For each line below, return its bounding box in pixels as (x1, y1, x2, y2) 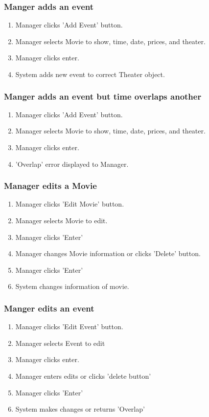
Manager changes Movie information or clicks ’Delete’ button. (15, 248, 201, 259)
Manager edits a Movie (4, 180, 97, 192)
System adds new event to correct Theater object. (15, 69, 165, 79)
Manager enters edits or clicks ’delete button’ (15, 370, 151, 381)
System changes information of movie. (15, 281, 129, 291)
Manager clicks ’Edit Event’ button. (15, 321, 123, 332)
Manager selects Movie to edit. (15, 215, 108, 225)
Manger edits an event (4, 302, 94, 314)
